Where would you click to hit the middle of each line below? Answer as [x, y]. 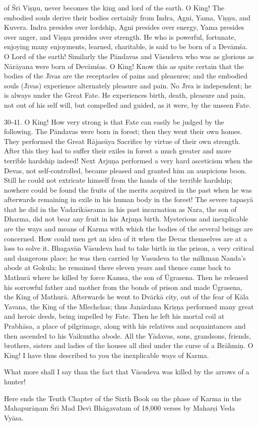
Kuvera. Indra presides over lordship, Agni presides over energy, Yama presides [124, 27]
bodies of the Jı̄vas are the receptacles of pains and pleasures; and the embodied [126, 76]
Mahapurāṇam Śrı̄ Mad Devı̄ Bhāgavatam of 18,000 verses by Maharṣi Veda [120, 408]
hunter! [15, 381]
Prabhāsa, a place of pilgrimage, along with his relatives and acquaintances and [125, 326]
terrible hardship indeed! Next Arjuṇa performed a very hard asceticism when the [129, 160]
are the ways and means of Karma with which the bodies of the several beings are [129, 229]
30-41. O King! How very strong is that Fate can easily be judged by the [114, 121]
